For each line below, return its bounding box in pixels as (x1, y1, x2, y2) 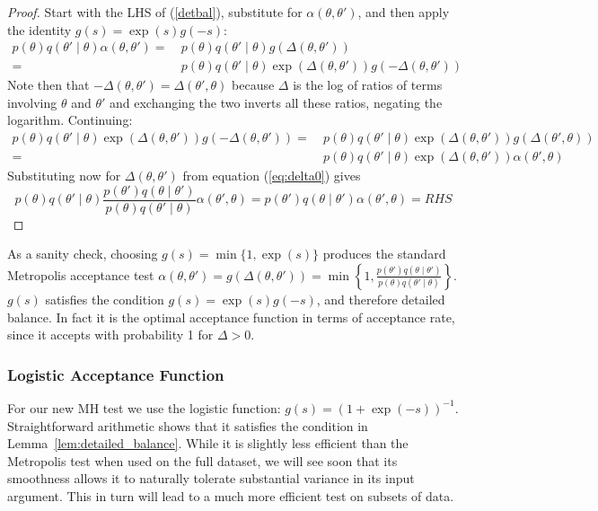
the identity (7, 20, 72, 39)
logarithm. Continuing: (7, 110, 133, 129)
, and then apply (357, 3, 450, 21)
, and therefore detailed (316, 289, 445, 308)
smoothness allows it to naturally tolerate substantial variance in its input (7, 469, 415, 488)
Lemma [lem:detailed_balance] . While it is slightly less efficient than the (7, 434, 409, 453)
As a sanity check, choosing (7, 244, 158, 263)
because (232, 75, 275, 94)
